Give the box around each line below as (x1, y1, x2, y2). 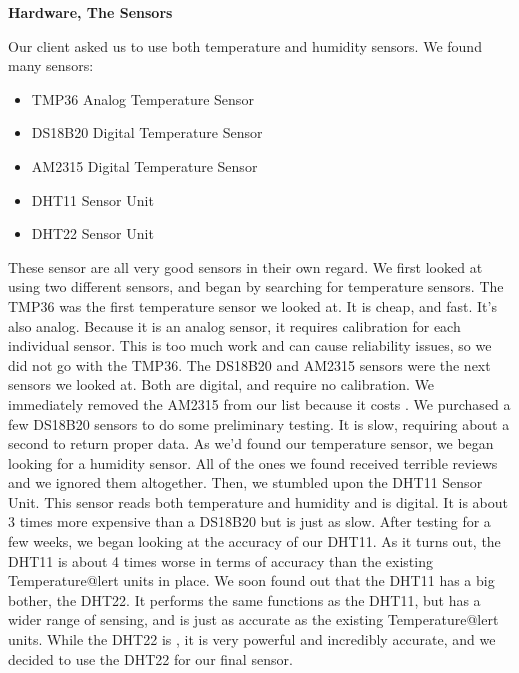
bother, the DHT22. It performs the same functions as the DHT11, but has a (8, 589, 481, 610)
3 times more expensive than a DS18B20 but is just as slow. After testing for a (8, 511, 491, 532)
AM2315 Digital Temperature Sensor (31, 155, 258, 176)
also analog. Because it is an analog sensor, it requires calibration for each (8, 315, 461, 336)
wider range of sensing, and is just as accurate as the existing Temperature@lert (8, 609, 499, 630)
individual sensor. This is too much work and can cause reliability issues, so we (8, 335, 492, 356)
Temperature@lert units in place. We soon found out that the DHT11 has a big (8, 570, 495, 591)
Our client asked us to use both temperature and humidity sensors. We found (8, 35, 482, 56)
